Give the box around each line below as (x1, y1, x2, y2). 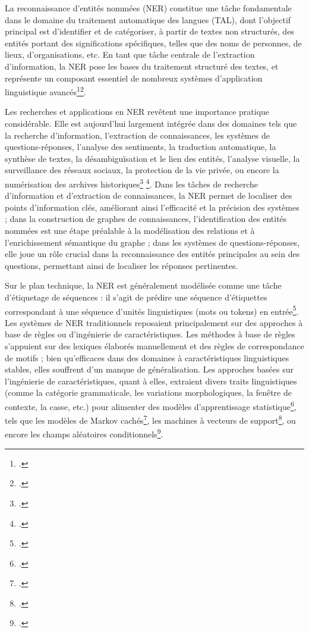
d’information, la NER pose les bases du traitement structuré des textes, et (5, 60, 279, 72)
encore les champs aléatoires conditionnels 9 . (5, 426, 163, 440)
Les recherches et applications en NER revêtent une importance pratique (5, 105, 270, 118)
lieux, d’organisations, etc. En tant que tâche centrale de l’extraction (5, 48, 255, 61)
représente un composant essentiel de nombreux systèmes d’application (5, 71, 263, 84)
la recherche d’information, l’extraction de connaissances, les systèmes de (5, 129, 270, 141)
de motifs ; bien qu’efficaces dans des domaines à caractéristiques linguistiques (5, 351, 289, 364)
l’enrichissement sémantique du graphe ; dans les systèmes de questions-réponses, (5, 236, 300, 248)
